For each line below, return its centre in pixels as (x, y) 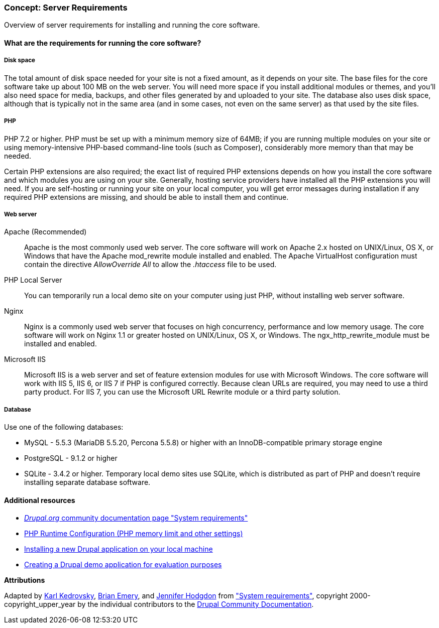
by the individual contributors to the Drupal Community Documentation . (196, 604)
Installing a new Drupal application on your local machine (119, 549)
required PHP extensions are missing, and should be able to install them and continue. (146, 197)
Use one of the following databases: (64, 427)
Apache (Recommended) (45, 232)
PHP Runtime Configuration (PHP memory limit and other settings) (134, 534)
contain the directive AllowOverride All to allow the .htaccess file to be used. (150, 265)
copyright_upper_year (40, 604)
